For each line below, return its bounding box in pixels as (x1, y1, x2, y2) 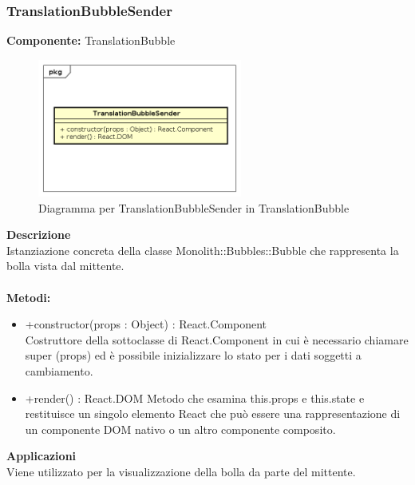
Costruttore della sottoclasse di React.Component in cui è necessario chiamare (25, 331, 409, 348)
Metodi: (6, 288, 51, 305)
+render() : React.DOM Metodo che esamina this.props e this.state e (25, 389, 365, 406)
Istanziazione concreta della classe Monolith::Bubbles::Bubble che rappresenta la (6, 241, 399, 258)
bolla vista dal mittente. (6, 257, 125, 274)
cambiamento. (25, 362, 93, 379)
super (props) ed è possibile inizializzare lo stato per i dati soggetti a (25, 347, 362, 364)
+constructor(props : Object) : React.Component (25, 316, 267, 332)
